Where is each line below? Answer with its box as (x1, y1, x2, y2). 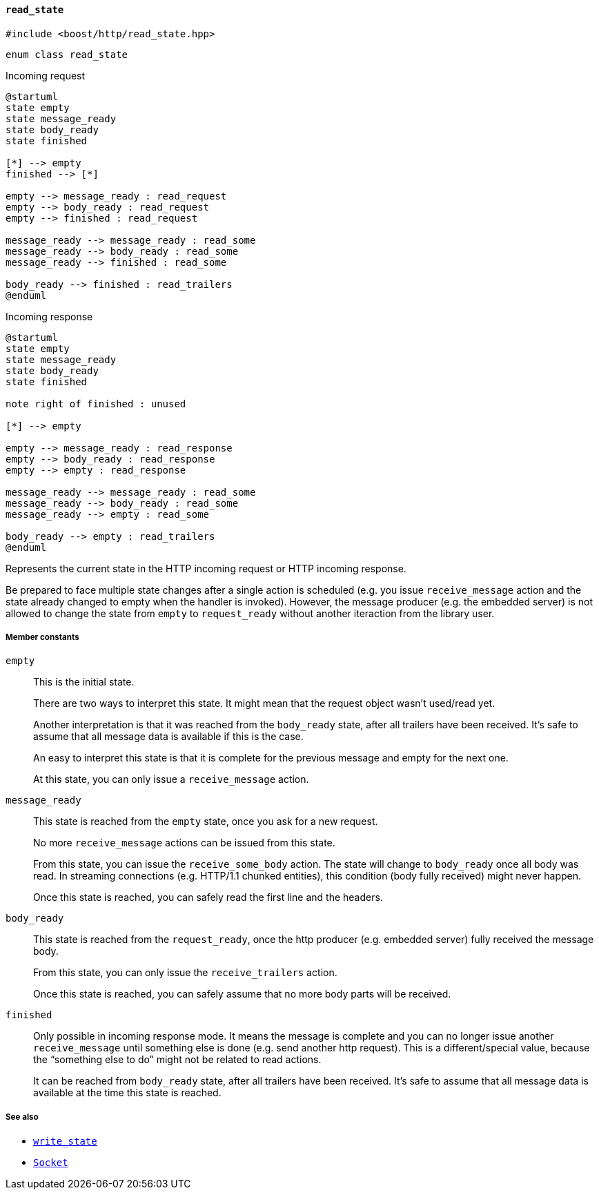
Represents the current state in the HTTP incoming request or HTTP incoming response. (6, 562, 406, 574)
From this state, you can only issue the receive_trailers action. (33, 966, 337, 979)
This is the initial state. (33, 676, 135, 688)
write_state (33, 1136, 97, 1147)
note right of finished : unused (6, 398, 186, 409)
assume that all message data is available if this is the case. (33, 730, 304, 743)
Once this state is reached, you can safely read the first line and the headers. (33, 891, 383, 904)
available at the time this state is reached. (33, 1087, 222, 1099)
